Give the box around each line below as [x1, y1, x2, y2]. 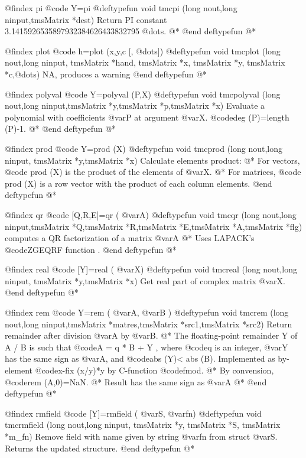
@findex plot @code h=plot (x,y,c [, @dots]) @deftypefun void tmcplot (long [5, 44, 281, 57]
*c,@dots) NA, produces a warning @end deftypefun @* [5, 67, 207, 80]
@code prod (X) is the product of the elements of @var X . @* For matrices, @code [5, 165, 301, 178]
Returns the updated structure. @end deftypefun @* [5, 441, 194, 454]
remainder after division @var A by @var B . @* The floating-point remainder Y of [5, 329, 298, 342]
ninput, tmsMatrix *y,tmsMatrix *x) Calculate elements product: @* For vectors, [5, 154, 300, 166]
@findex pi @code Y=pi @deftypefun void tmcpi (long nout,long [5, 2, 237, 14]
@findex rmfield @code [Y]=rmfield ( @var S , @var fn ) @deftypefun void [5, 407, 262, 419]
